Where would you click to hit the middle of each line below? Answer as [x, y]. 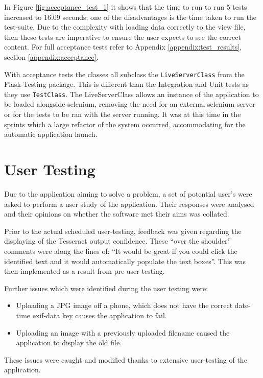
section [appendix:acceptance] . [51, 56]
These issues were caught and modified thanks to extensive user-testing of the [126, 359]
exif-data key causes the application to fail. [100, 315]
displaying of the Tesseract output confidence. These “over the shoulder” [118, 241]
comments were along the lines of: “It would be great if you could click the [121, 251]
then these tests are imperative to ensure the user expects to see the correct [123, 37]
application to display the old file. [69, 342]
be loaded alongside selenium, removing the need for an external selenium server [130, 104]
